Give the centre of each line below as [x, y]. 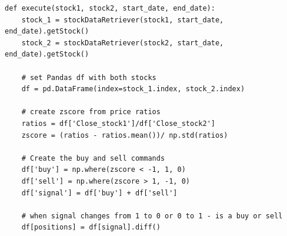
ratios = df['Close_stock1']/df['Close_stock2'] [118, 123]
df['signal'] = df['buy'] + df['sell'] [99, 193]
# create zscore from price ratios [91, 112]
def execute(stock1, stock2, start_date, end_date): [110, 8]
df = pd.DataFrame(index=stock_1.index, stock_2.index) [133, 89]
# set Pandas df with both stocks [89, 77]
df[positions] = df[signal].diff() [91, 227]
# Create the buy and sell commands [93, 158]
